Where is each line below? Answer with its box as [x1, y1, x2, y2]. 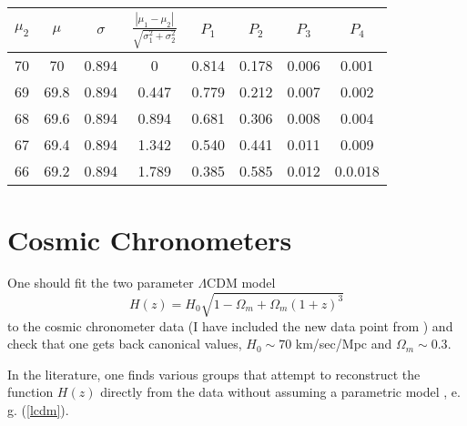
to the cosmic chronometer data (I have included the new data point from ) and [7, 316, 453, 335]
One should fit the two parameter [7, 273, 194, 292]
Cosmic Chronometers [7, 220, 292, 258]
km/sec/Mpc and [295, 334, 392, 353]
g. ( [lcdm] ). [7, 400, 69, 419]
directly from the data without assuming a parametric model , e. [100, 382, 461, 401]
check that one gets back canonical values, [7, 334, 242, 353]
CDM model [207, 273, 276, 292]
